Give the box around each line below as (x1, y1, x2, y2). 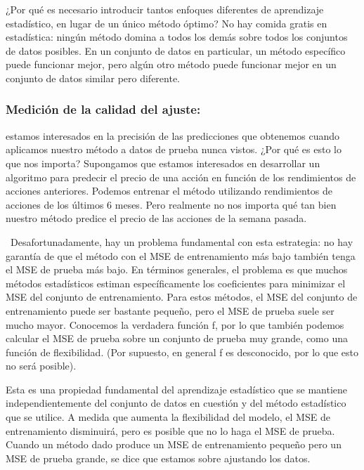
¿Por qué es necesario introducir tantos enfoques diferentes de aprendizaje (6, 2, 324, 16)
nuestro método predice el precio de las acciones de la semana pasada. (6, 211, 307, 226)
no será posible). (6, 358, 77, 373)
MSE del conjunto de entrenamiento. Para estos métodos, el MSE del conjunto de (6, 289, 358, 304)
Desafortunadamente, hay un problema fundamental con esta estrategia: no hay (10, 234, 353, 249)
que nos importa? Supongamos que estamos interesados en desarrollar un (6, 155, 320, 170)
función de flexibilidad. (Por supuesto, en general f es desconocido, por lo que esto (6, 344, 358, 359)
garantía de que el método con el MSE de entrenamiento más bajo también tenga (6, 248, 356, 263)
